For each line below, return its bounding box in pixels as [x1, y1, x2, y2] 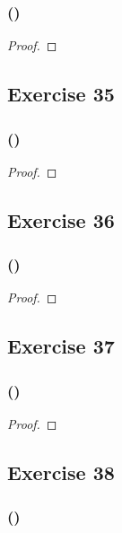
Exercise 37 [7, 332, 115, 360]
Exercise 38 [7, 458, 115, 485]
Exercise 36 [7, 205, 115, 233]
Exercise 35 [7, 80, 115, 108]
